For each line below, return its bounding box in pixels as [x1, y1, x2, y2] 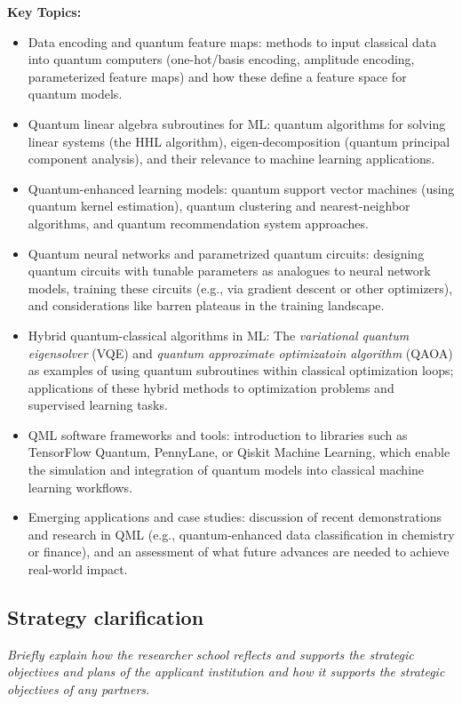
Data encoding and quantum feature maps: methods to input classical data [28, 32, 437, 51]
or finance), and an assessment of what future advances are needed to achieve [28, 542, 450, 561]
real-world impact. [28, 560, 128, 579]
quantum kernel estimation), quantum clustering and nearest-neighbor [28, 196, 410, 215]
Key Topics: [7, 3, 82, 20]
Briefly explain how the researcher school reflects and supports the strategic [7, 644, 414, 663]
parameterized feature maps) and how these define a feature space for [28, 67, 407, 85]
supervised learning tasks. [28, 396, 168, 414]
